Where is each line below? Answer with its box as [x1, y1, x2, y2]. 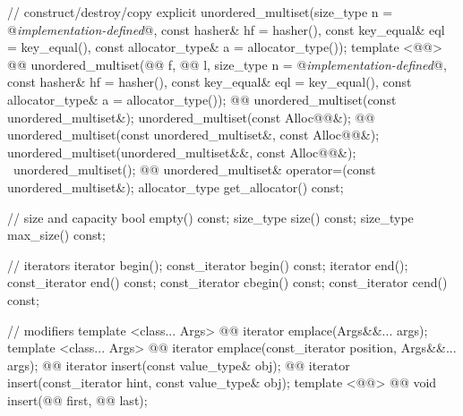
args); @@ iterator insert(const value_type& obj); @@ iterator [7, 355, 350, 374]
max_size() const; [7, 225, 106, 244]
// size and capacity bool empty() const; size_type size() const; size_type [7, 208, 414, 226]
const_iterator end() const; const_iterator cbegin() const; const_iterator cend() [7, 273, 448, 292]
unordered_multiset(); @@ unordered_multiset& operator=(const [13, 160, 376, 179]
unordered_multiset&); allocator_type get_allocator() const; [7, 177, 344, 196]
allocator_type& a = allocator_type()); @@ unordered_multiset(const [7, 89, 397, 108]
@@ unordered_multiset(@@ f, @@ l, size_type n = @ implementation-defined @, [7, 55, 447, 73]
